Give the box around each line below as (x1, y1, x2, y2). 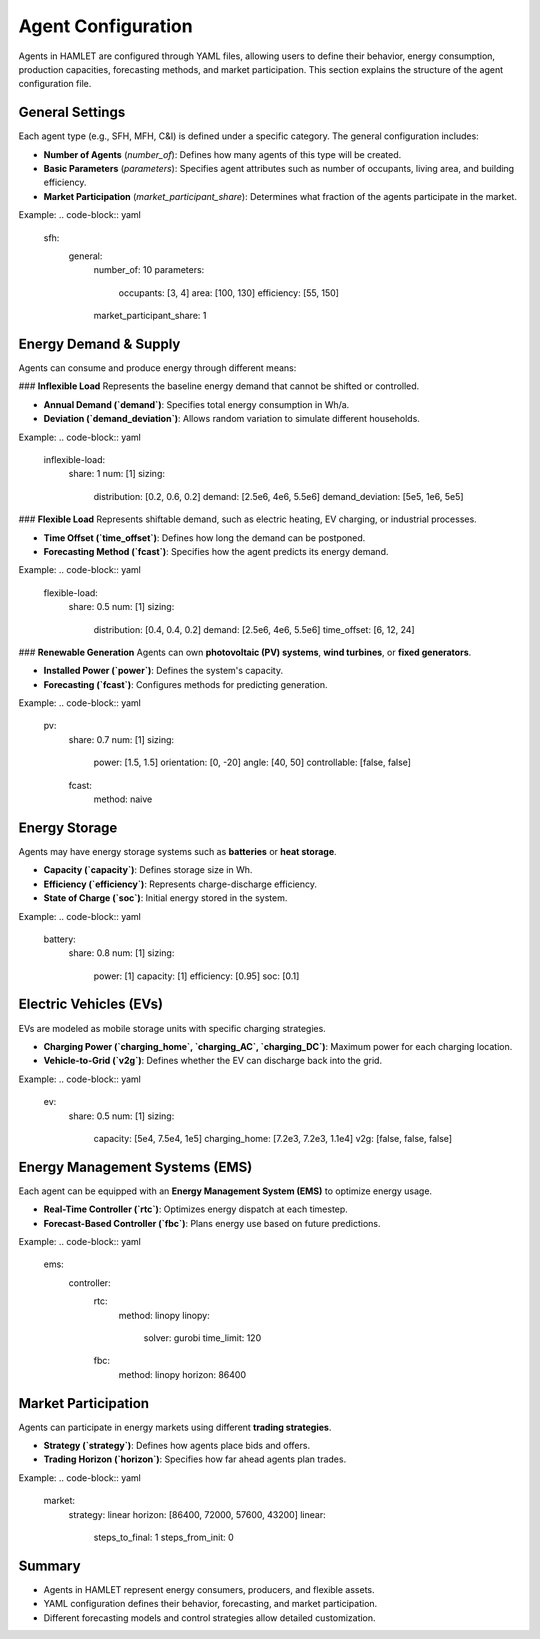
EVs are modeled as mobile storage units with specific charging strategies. (18, 1022, 327, 1034)
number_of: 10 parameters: (93, 264, 205, 276)
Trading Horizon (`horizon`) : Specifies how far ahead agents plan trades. (43, 1453, 347, 1465)
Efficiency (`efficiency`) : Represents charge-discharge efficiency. (43, 878, 317, 890)
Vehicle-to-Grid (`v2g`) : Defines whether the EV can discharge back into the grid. (43, 1055, 383, 1067)
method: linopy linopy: (118, 1309, 210, 1321)
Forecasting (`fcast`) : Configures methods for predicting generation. (43, 678, 329, 690)
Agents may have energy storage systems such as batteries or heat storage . (18, 845, 337, 857)
